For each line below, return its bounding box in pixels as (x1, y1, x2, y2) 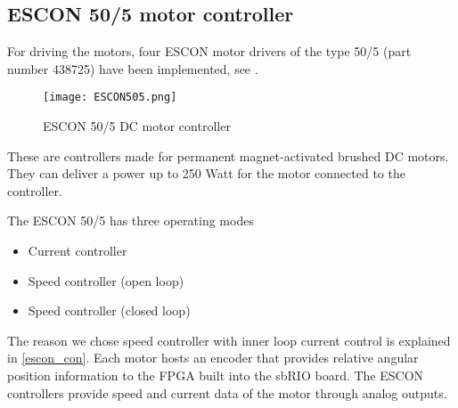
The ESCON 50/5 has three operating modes (7, 211, 254, 230)
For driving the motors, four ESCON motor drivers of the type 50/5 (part (7, 42, 412, 61)
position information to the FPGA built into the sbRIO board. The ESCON (7, 365, 424, 384)
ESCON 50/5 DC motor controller (43, 117, 231, 135)
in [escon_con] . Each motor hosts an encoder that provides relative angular (7, 348, 419, 367)
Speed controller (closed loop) (28, 301, 191, 320)
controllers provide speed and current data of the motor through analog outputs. (7, 383, 447, 402)
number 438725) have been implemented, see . (7, 59, 258, 78)
